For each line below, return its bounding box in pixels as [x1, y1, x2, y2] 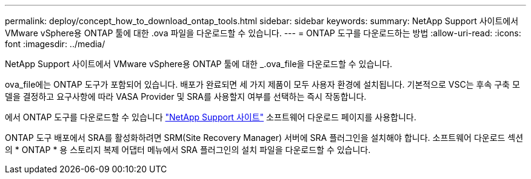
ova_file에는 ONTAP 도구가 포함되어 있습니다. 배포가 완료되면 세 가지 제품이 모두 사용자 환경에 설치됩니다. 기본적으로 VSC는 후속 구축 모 [5, 79, 520, 89]
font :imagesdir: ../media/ [5, 39, 105, 49]
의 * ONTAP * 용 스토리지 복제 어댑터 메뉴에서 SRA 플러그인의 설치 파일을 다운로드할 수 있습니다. [5, 145, 371, 155]
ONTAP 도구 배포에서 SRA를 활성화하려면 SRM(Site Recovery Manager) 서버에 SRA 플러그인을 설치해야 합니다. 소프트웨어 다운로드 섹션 [5, 132, 524, 143]
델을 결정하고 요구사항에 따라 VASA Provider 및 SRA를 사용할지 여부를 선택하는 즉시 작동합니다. [5, 91, 367, 102]
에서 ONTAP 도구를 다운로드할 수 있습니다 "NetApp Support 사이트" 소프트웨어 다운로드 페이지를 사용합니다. [5, 112, 416, 122]
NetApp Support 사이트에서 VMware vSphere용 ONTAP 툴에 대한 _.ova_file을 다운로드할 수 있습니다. [5, 59, 393, 69]
